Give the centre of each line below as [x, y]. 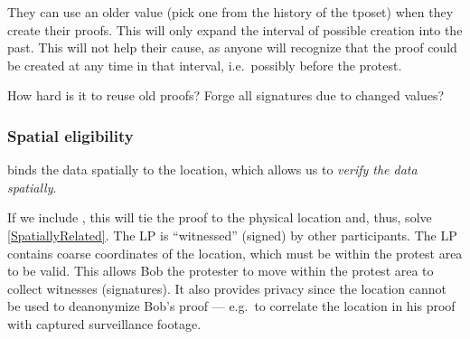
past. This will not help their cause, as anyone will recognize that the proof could [232, 47]
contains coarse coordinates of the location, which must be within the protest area [235, 253]
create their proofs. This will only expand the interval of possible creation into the [235, 29]
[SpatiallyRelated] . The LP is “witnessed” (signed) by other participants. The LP [232, 235]
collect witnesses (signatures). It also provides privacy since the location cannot [227, 288]
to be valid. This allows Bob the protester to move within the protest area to [221, 271]
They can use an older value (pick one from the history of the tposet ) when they [230, 12]
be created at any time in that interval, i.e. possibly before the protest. [205, 65]
